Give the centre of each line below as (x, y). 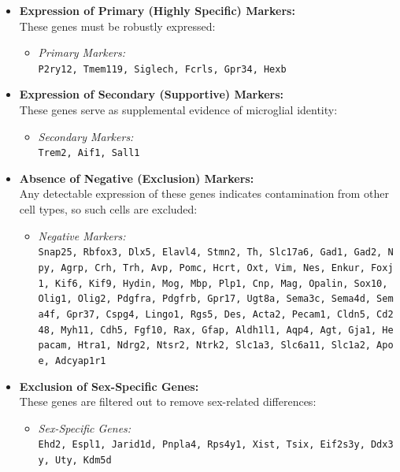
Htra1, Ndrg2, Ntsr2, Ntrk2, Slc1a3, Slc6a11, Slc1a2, (224, 346)
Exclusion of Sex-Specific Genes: (109, 386)
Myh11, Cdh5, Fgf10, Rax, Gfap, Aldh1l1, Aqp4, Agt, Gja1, (219, 330)
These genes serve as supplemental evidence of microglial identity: (178, 110)
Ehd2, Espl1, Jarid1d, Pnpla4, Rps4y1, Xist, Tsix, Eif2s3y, (202, 445)
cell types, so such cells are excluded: (108, 209)
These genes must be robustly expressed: (117, 26)
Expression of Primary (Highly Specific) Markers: (157, 10)
